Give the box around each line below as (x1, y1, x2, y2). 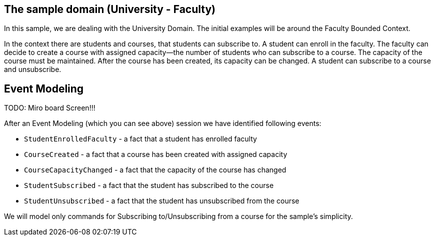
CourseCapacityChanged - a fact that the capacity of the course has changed (24, 165, 286, 174)
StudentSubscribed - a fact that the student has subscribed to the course (24, 181, 274, 190)
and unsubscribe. (4, 65, 61, 74)
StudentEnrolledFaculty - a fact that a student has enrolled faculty (24, 134, 257, 143)
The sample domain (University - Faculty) (4, 3, 215, 15)
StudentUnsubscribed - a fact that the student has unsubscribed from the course (24, 196, 299, 205)
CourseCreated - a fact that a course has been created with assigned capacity (24, 150, 287, 159)
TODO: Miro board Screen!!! (4, 103, 95, 112)
